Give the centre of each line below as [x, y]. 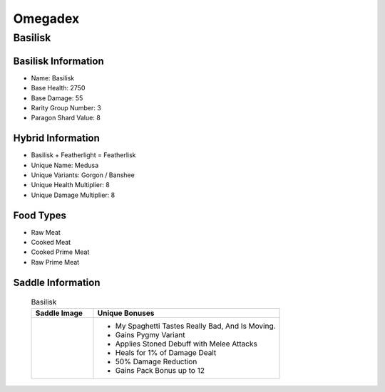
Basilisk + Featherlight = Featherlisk [83, 155]
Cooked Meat [51, 243]
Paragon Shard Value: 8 [66, 118]
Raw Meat [46, 232]
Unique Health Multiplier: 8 [70, 185]
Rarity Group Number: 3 [66, 107]
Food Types [40, 215]
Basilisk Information [58, 61]
